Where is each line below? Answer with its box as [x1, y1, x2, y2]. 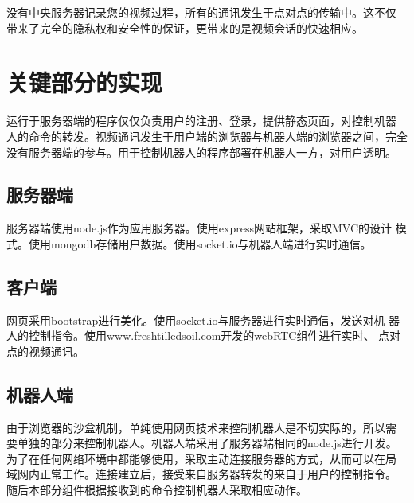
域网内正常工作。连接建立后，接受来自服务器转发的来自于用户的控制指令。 [6, 466, 396, 482]
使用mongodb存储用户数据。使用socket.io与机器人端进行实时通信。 [28, 235, 372, 251]
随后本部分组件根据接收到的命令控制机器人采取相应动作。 [6, 482, 307, 498]
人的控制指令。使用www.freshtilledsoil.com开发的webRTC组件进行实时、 [6, 327, 375, 344]
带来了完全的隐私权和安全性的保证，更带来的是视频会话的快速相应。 [6, 19, 363, 36]
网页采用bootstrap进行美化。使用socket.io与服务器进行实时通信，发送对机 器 [6, 311, 400, 328]
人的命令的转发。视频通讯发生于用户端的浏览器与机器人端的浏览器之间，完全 [6, 127, 408, 144]
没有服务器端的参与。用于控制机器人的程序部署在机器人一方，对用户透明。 [6, 143, 396, 160]
